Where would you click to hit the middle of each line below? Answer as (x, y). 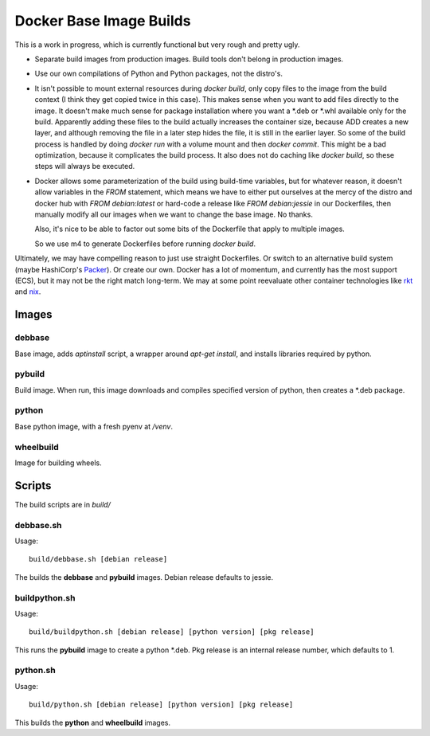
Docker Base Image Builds (103, 21)
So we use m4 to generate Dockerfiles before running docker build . (145, 244)
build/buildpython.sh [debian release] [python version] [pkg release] (172, 632)
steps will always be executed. (85, 166)
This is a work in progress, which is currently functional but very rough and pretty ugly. (157, 45)
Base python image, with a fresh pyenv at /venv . (94, 426)
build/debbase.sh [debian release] (98, 559)
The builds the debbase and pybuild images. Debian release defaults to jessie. (144, 577)
